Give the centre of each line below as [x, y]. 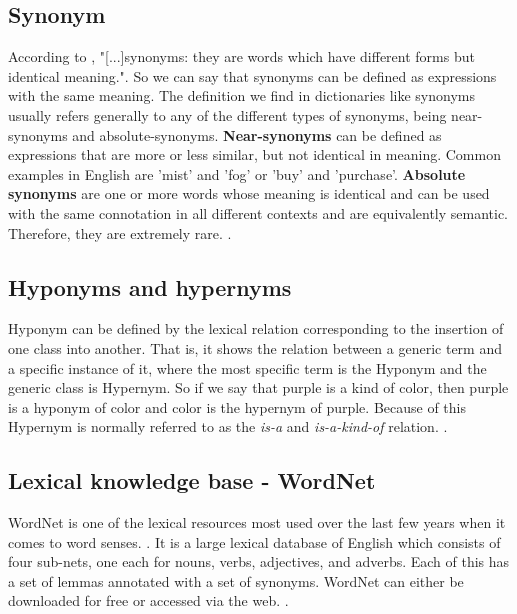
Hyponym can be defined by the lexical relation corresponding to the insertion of [256, 328]
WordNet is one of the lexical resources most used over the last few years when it [257, 522]
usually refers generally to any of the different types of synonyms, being [227, 114]
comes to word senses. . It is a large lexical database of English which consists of [254, 541]
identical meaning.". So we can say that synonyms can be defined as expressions [252, 75]
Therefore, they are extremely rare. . [120, 232]
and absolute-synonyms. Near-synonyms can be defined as [257, 134]
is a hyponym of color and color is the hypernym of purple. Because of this [237, 406]
